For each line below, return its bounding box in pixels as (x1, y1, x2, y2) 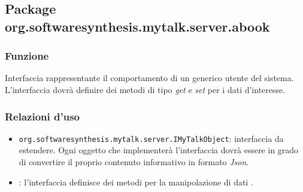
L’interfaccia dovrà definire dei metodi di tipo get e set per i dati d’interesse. (5, 83, 286, 95)
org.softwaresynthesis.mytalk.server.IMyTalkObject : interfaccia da (19, 132, 284, 144)
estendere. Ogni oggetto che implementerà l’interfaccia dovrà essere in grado (19, 144, 299, 156)
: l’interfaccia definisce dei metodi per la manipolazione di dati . (19, 175, 253, 188)
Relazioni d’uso (5, 109, 80, 123)
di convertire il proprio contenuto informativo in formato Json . (19, 156, 249, 168)
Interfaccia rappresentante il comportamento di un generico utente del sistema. (5, 72, 294, 84)
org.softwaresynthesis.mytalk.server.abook (5, 17, 270, 35)
